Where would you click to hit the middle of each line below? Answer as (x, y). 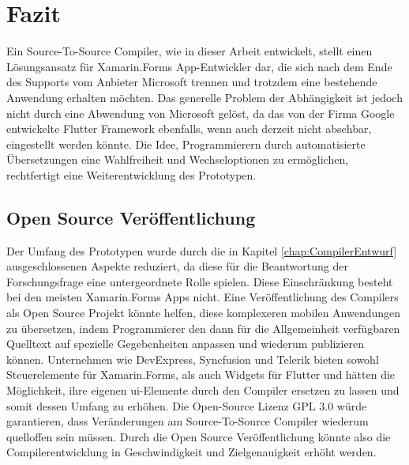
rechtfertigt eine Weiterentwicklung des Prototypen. (131, 174)
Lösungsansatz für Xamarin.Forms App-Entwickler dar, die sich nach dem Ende (199, 66)
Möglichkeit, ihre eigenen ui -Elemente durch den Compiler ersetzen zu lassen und (203, 390)
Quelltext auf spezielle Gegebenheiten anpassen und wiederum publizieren (186, 344)
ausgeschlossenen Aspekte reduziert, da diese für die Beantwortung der (177, 266)
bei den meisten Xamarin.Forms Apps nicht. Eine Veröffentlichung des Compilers (203, 297)
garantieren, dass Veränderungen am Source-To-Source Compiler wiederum (188, 421)
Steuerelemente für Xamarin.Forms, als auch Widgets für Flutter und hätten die (201, 374)
